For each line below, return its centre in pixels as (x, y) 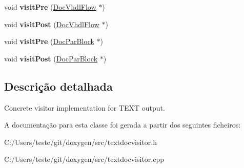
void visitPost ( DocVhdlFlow (52, 24)
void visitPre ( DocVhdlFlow (50, 7)
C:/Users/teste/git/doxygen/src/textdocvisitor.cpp (84, 159)
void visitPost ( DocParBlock (51, 58)
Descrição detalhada (58, 86)
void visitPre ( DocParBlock (49, 41)
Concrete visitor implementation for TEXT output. (85, 107)
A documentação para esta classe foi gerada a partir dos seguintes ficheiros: (123, 125)
